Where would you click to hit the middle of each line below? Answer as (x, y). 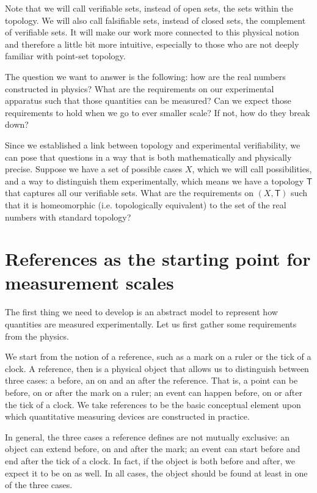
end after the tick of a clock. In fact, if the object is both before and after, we (150, 460)
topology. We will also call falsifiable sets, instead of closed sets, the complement (155, 20)
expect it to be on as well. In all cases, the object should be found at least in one (156, 473)
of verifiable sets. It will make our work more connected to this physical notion (152, 32)
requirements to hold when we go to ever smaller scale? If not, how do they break (158, 112)
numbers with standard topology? (68, 217)
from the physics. (37, 336)
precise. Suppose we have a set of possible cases (94, 169)
